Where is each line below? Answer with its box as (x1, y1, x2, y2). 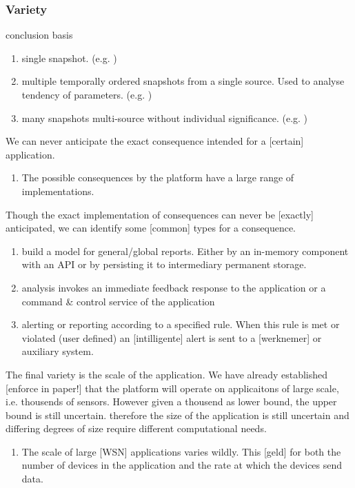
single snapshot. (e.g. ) (21, 50, 117, 65)
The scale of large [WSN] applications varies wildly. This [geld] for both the (21, 444, 341, 458)
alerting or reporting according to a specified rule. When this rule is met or (21, 317, 340, 332)
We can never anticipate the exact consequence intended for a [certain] (6, 134, 304, 148)
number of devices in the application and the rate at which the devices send (21, 458, 343, 472)
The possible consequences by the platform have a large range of (21, 170, 294, 185)
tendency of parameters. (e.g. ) (21, 88, 152, 101)
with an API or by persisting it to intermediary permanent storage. (21, 257, 307, 272)
